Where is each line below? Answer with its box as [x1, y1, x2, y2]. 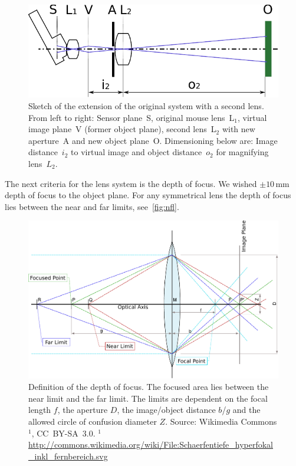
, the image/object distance [117, 403, 216, 416]
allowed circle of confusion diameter [28, 415, 157, 428]
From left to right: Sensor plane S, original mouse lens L [28, 111, 235, 123]
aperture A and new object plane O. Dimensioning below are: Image [28, 134, 278, 146]
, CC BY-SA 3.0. [31, 426, 96, 439]
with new [222, 123, 255, 135]
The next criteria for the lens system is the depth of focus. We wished [5, 177, 257, 189]
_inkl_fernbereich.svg [28, 449, 108, 462]
